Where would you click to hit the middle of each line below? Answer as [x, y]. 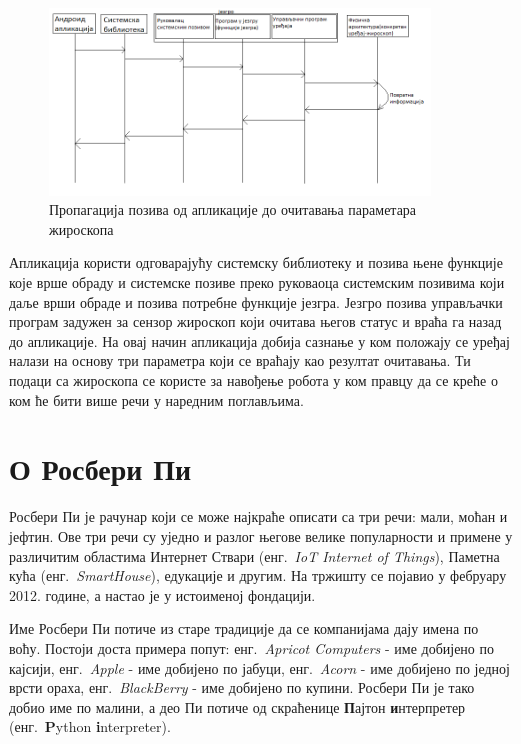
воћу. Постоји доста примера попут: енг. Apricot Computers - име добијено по [251, 647]
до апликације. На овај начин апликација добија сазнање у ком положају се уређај [259, 340]
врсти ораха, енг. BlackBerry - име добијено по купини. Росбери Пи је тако [242, 687]
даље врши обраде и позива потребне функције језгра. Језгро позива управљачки [256, 301]
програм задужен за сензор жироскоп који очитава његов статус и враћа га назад [255, 321]
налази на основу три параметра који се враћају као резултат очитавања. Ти [240, 360]
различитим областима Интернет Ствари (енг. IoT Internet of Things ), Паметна [254, 555]
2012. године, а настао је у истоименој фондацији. [162, 594]
